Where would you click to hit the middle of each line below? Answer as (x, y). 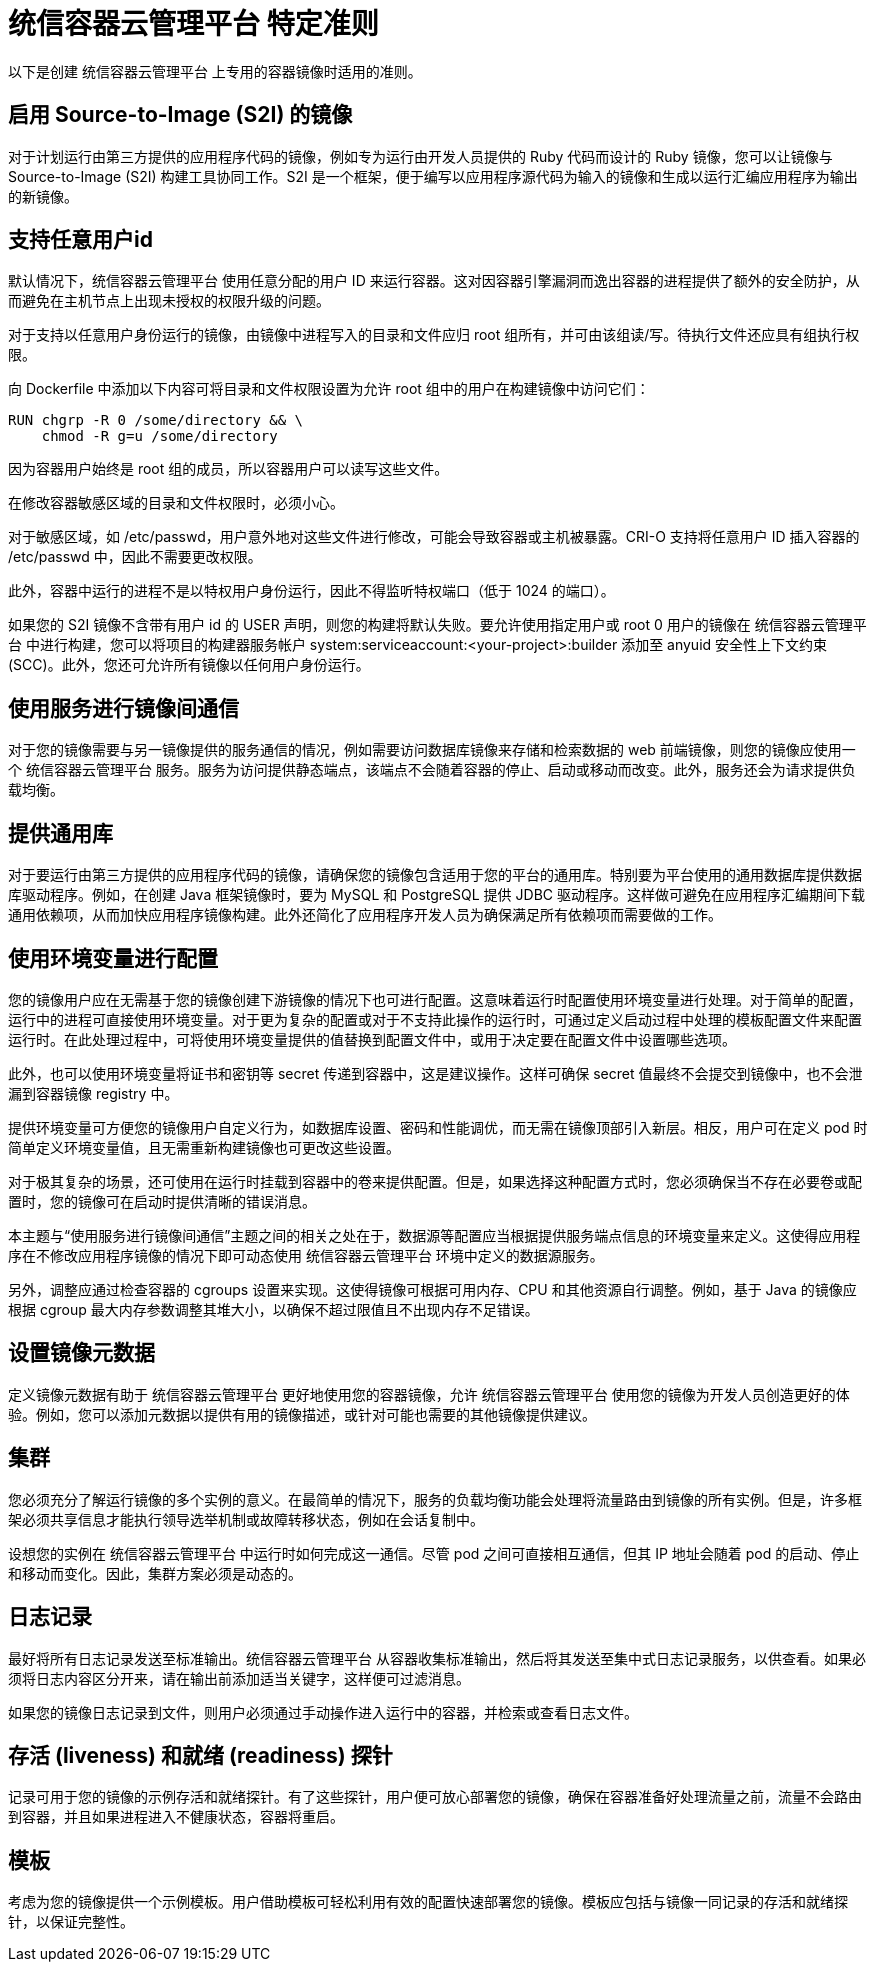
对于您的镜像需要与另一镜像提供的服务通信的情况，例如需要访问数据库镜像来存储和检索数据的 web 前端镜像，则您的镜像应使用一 (432, 750)
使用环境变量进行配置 (113, 958)
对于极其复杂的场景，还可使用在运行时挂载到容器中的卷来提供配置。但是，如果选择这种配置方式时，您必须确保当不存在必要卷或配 (435, 1181)
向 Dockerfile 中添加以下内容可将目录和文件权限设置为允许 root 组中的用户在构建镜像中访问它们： (329, 389)
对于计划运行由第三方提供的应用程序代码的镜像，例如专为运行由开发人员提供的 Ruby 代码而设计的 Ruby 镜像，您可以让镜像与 (420, 156)
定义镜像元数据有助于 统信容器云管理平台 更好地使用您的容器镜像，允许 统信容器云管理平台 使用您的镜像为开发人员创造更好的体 (429, 1394)
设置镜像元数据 (81, 1353)
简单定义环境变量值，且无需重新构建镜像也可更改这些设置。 (204, 1147)
